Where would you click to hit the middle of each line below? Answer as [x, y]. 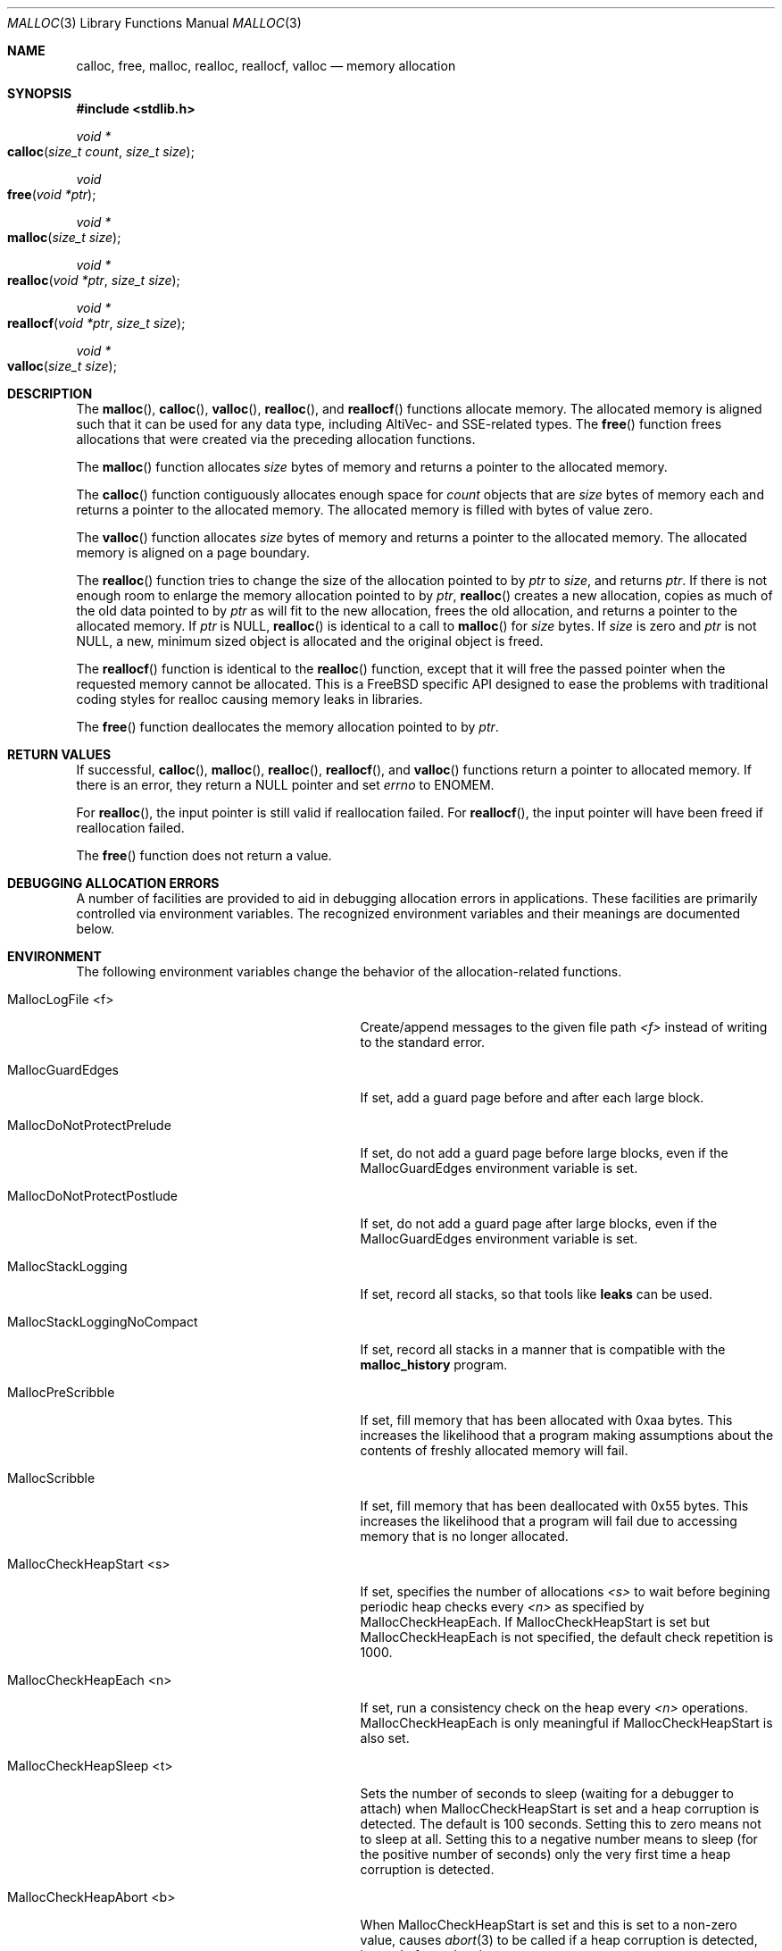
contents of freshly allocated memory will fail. [494, 1450]
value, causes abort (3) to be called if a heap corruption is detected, [559, 1940]
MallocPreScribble [61, 1392]
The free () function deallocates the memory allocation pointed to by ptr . [287, 727]
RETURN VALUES [59, 754]
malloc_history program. [434, 1365]
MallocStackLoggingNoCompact [103, 1322]
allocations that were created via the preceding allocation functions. [276, 439]
